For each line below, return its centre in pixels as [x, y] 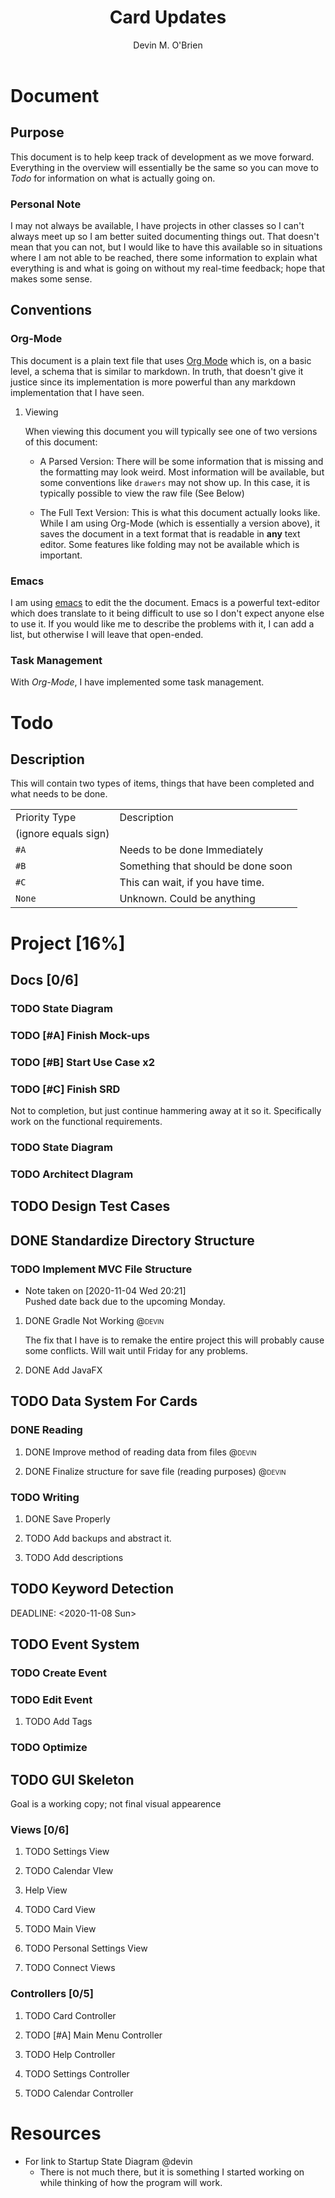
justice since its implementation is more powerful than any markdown [153, 382]
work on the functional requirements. [86, 1121]
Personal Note [46, 204]
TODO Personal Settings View [86, 1948]
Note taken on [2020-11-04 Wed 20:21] [105, 1290]
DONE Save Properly [67, 1518]
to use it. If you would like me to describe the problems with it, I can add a [162, 624]
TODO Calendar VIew [69, 1871]
